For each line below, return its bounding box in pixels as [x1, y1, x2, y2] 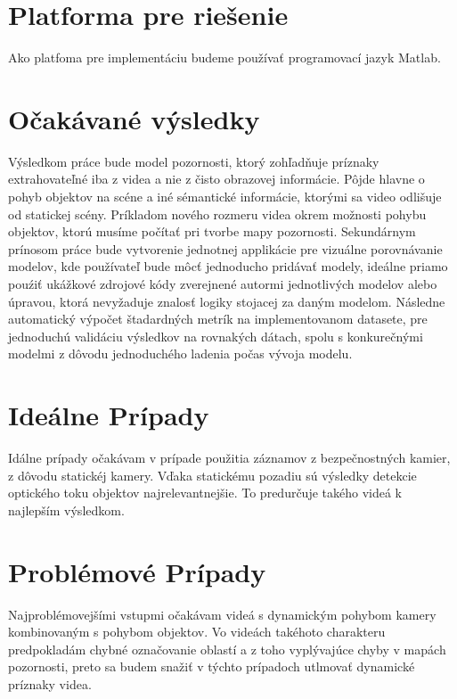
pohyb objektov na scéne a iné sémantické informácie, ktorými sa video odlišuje [8, 187, 442, 206]
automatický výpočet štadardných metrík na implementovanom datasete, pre [8, 309, 428, 328]
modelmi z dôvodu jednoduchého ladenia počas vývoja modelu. [8, 344, 353, 363]
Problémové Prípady [8, 553, 266, 589]
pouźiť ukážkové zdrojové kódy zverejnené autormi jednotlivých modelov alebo [8, 275, 437, 292]
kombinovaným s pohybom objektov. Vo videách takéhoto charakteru [8, 622, 386, 641]
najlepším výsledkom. [8, 500, 125, 519]
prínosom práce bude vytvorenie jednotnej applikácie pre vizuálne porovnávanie [8, 239, 443, 258]
